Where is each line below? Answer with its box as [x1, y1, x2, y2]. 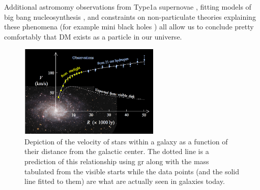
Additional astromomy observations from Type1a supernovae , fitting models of [4, 2, 251, 12]
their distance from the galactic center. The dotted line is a [24, 146, 209, 157]
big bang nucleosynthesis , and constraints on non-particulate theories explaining [4, 11, 256, 22]
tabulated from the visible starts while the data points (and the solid [24, 166, 240, 176]
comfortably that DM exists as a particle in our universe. [4, 31, 182, 42]
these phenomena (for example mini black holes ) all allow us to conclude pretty [4, 21, 254, 32]
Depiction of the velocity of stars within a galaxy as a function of [24, 136, 228, 146]
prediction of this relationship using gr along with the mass [24, 156, 209, 166]
